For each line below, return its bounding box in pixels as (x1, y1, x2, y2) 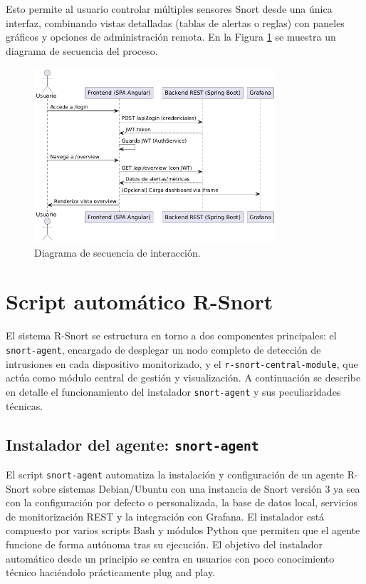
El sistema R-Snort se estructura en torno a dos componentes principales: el (6, 328, 337, 343)
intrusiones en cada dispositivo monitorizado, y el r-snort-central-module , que (6, 356, 358, 371)
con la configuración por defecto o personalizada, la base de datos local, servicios (6, 495, 358, 510)
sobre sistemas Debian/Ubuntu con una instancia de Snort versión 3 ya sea (33, 481, 360, 496)
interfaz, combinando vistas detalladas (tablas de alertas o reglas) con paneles (6, 15, 345, 30)
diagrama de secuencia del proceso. (6, 43, 158, 58)
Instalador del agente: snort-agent (6, 433, 259, 455)
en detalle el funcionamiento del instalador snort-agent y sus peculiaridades (6, 384, 341, 399)
